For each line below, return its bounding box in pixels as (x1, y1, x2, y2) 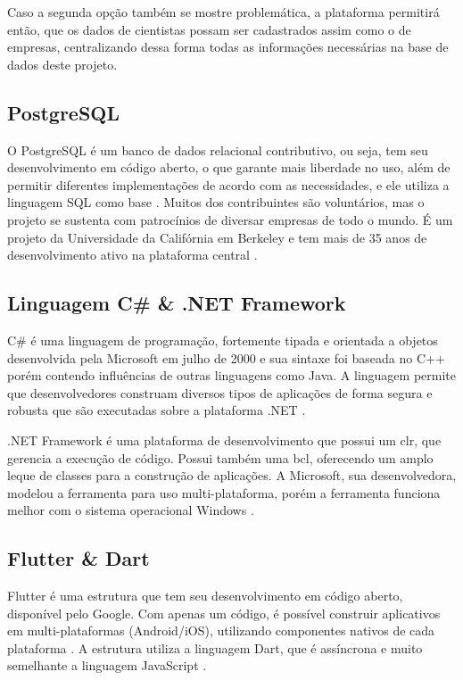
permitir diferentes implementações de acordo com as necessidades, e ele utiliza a (7, 175, 450, 194)
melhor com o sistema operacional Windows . (7, 501, 254, 519)
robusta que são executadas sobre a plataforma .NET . (7, 401, 306, 419)
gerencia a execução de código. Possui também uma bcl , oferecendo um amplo (7, 448, 434, 467)
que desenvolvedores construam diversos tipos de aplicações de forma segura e (7, 383, 433, 402)
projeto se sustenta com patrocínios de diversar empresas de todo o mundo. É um (7, 210, 453, 228)
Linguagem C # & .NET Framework (7, 289, 346, 317)
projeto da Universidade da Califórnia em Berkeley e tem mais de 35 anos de (7, 228, 427, 246)
